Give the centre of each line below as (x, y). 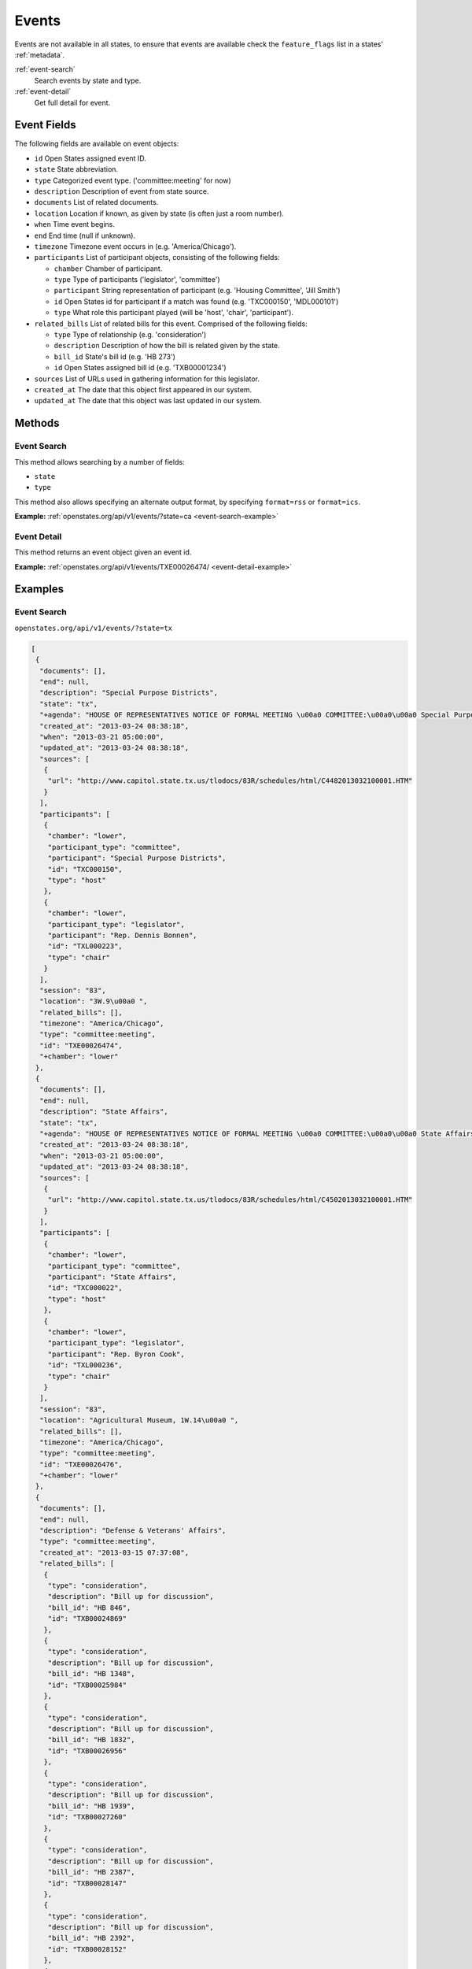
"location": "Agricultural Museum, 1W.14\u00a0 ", (139, 1420)
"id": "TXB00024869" (87, 1619)
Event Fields (45, 125)
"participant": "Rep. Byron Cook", (116, 1354)
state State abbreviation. (76, 169)
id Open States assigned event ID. (90, 158)
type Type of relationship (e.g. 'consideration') (130, 335)
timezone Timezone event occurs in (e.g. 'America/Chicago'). (135, 246)
